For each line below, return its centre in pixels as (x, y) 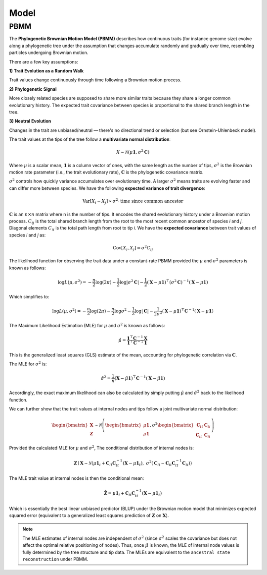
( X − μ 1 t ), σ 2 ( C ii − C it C (149, 463)
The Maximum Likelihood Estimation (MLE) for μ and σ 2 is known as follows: (87, 325)
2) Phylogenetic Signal (33, 89)
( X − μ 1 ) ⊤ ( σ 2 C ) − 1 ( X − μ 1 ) (178, 282)
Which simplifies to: (29, 296)
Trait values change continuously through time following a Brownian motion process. (95, 80)
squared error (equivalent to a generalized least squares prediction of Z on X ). (89, 515)
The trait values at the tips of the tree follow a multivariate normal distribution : (90, 139)
